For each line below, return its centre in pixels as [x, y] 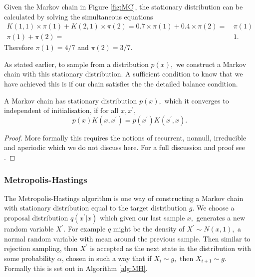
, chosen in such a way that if [107, 258]
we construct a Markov [211, 64]
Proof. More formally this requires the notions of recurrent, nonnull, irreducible [125, 137]
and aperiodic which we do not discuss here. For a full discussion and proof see [125, 147]
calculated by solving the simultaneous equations [79, 16]
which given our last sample [142, 217]
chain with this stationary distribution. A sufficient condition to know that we [124, 74]
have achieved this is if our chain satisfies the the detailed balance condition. [121, 84]
